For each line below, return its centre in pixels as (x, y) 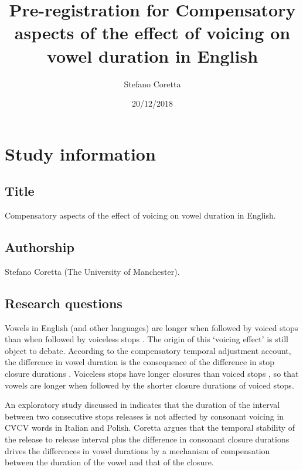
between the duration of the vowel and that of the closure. (109, 462)
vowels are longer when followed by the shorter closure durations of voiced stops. (149, 385)
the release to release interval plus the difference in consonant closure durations (147, 439)
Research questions (64, 303)
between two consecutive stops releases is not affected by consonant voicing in (144, 416)
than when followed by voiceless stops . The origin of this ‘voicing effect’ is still (147, 339)
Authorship (40, 247)
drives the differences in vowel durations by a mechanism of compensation (137, 450)
